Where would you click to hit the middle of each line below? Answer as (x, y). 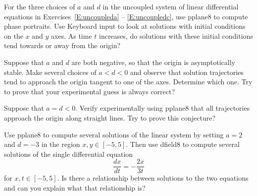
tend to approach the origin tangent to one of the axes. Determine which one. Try (128, 82)
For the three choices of (40, 6)
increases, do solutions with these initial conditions (176, 35)
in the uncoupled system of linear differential (171, 6)
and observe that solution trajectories (187, 72)
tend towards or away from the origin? (62, 45)
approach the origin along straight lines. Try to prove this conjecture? (110, 117)
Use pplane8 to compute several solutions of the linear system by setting (114, 134)
